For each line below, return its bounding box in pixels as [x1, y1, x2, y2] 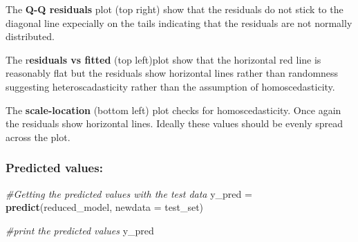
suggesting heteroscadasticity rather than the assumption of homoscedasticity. [6, 79, 335, 93]
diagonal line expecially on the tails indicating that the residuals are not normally [6, 15, 352, 30]
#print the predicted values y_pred [6, 223, 154, 237]
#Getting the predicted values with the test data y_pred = [6, 186, 252, 201]
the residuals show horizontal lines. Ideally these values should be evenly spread [6, 116, 343, 131]
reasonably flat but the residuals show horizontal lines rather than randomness [6, 66, 339, 80]
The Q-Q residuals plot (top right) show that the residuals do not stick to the [6, 2, 343, 16]
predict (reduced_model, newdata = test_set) [6, 200, 204, 214]
